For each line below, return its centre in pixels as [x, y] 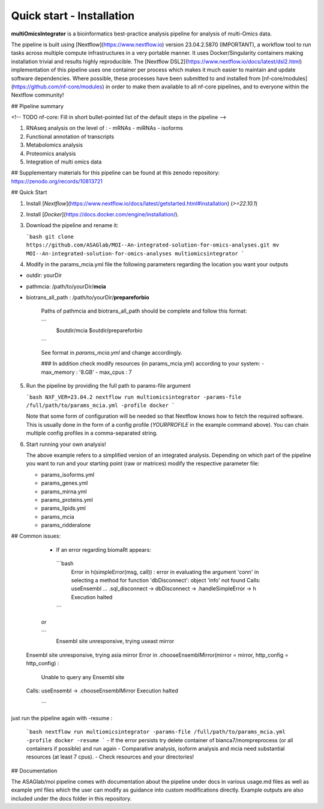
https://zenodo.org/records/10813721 [57, 181]
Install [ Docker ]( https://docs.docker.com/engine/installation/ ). [103, 214]
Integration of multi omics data [64, 162]
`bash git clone [50, 237]
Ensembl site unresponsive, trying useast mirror [115, 641]
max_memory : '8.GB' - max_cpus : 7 [86, 372]
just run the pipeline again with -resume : [62, 718]
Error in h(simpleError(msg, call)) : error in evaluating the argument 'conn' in [165, 572]
